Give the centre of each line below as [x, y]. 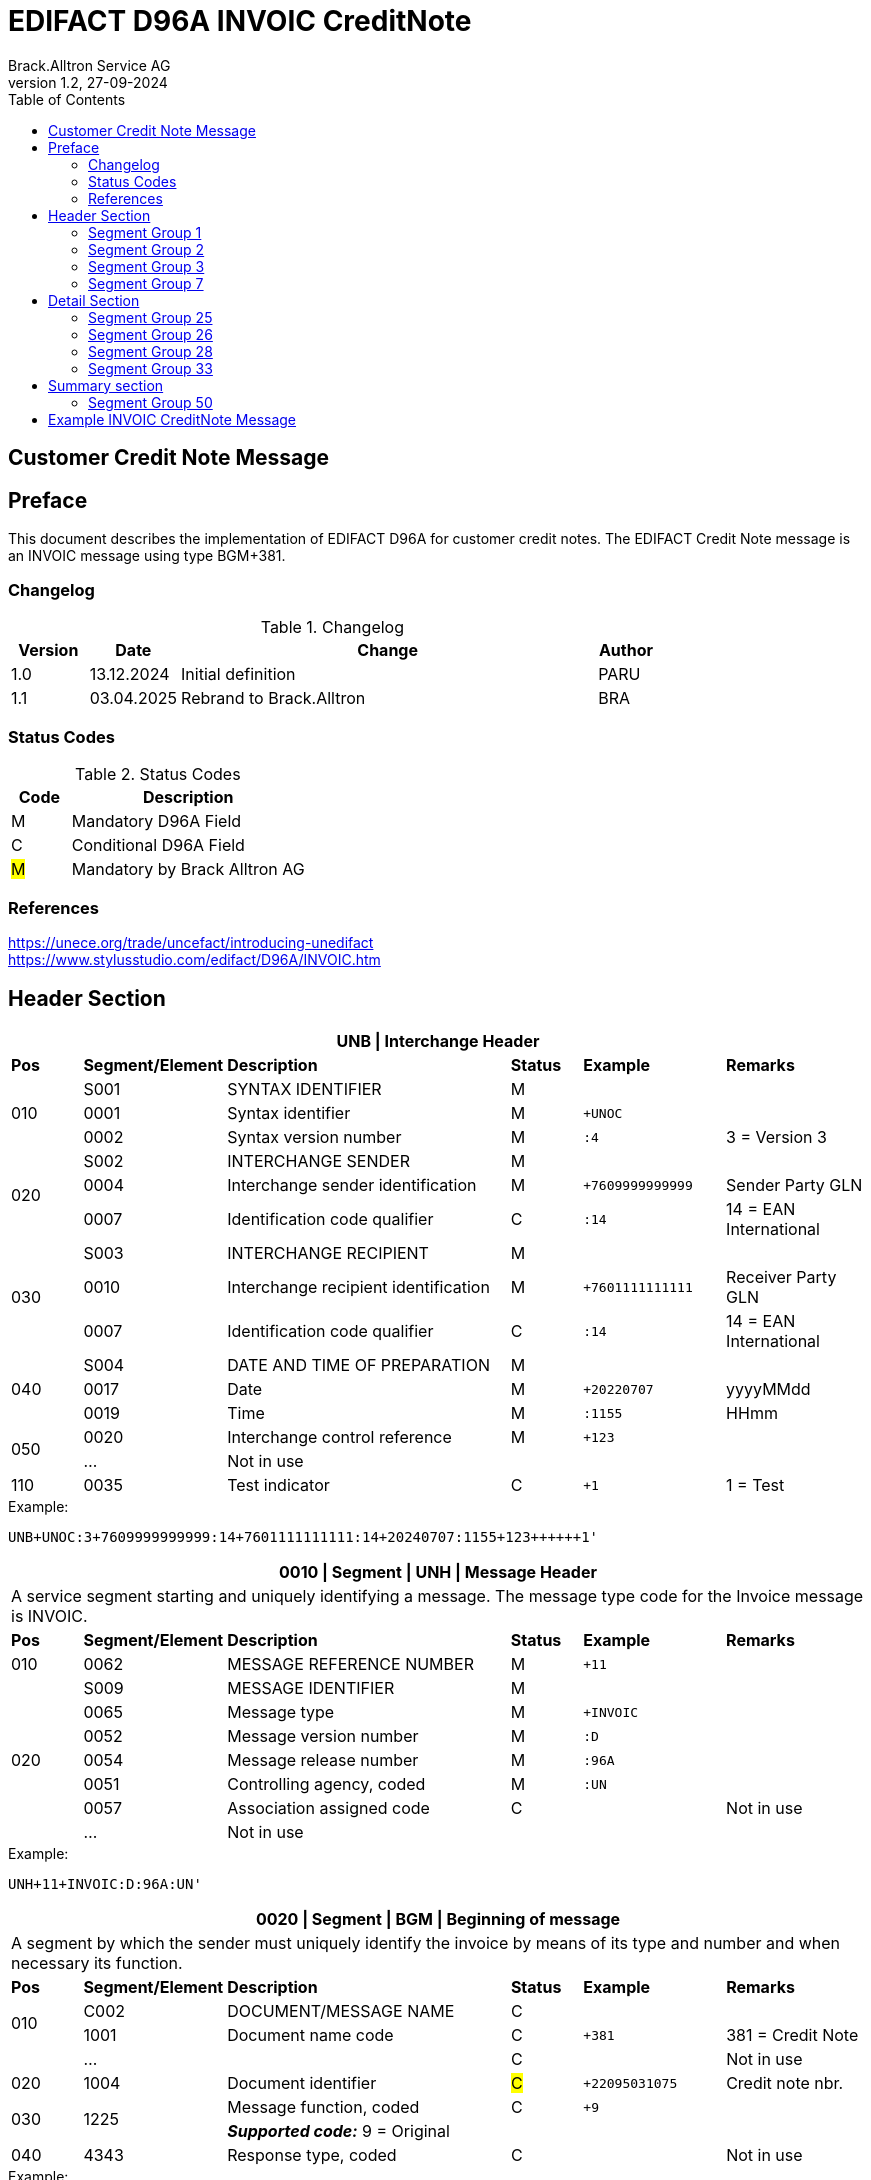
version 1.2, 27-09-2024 [88, 82]
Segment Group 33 [150, 368]
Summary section [106, 385]
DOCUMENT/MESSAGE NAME [341, 2011]
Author [626, 649]
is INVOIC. [49, 1616]
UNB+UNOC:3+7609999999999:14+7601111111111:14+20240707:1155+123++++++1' [303, 1537]
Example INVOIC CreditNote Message [172, 419]
